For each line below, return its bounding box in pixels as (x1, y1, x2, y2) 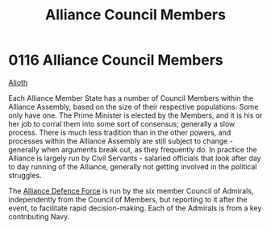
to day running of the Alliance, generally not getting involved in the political (8, 161, 257, 171)
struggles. (8, 170, 42, 180)
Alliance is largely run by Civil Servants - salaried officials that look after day (8, 153, 261, 163)
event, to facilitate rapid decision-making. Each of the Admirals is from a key (8, 203, 262, 213)
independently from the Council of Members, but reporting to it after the (8, 194, 248, 204)
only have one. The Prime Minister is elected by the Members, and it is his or (8, 110, 263, 120)
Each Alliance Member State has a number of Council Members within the (8, 93, 254, 102)
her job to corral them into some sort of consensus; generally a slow (8, 119, 236, 128)
